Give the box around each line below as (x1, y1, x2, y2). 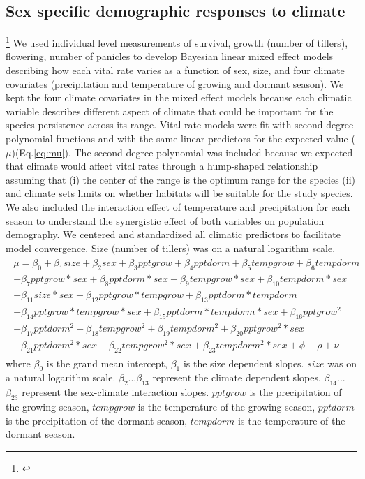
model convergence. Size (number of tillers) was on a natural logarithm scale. (6, 240, 336, 255)
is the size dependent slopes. (183, 355, 304, 370)
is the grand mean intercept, (46, 355, 167, 370)
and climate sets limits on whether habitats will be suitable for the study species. (6, 186, 353, 200)
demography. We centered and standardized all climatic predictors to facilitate (6, 227, 341, 242)
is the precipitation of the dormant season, (6, 413, 188, 427)
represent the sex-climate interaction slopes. (22, 385, 209, 399)
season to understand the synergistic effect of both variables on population (6, 213, 325, 228)
